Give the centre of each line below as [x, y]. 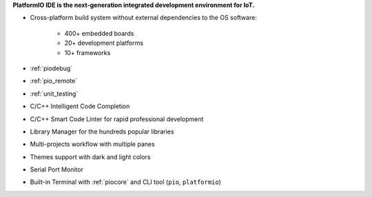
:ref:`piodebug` [51, 68]
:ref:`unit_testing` [54, 94]
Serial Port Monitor [57, 169]
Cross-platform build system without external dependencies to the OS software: [144, 18]
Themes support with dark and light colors [90, 157]
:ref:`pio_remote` [54, 81]
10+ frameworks [87, 52]
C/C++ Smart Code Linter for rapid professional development [117, 119]
